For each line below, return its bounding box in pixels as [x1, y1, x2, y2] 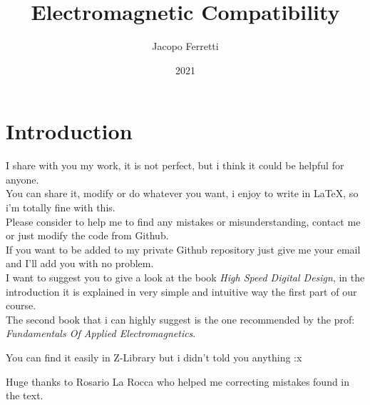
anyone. [6, 171, 39, 186]
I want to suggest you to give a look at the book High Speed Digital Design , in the [6, 270, 365, 284]
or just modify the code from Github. [6, 228, 169, 243]
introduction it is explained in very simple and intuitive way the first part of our [6, 284, 357, 299]
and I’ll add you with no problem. [6, 256, 154, 271]
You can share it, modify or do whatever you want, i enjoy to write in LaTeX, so [6, 186, 359, 201]
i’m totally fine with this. [6, 200, 115, 215]
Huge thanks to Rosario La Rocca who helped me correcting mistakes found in [6, 374, 350, 389]
